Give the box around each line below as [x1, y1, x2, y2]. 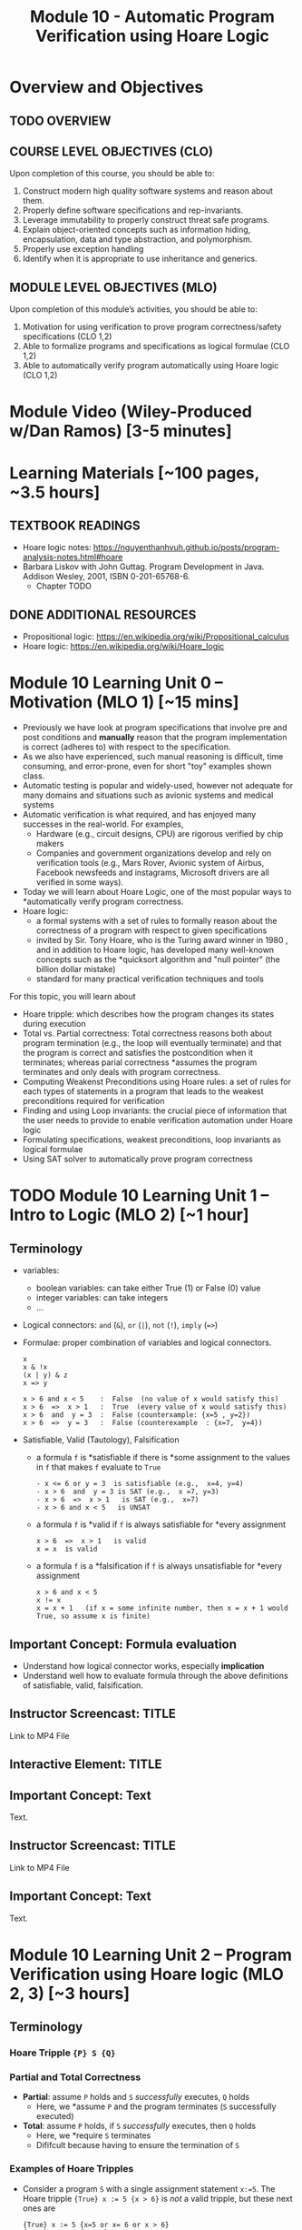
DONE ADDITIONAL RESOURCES [9, 607, 197, 622]
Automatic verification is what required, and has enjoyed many [22, 809, 257, 820]
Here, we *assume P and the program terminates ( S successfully [35, 2101, 277, 2112]
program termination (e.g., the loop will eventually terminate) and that [22, 1038, 282, 1049]
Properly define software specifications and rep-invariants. [22, 205, 243, 216]
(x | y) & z [22, 1371, 68, 1380]
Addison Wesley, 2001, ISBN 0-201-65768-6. [22, 571, 190, 582]
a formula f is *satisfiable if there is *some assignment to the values [35, 1452, 290, 1463]
